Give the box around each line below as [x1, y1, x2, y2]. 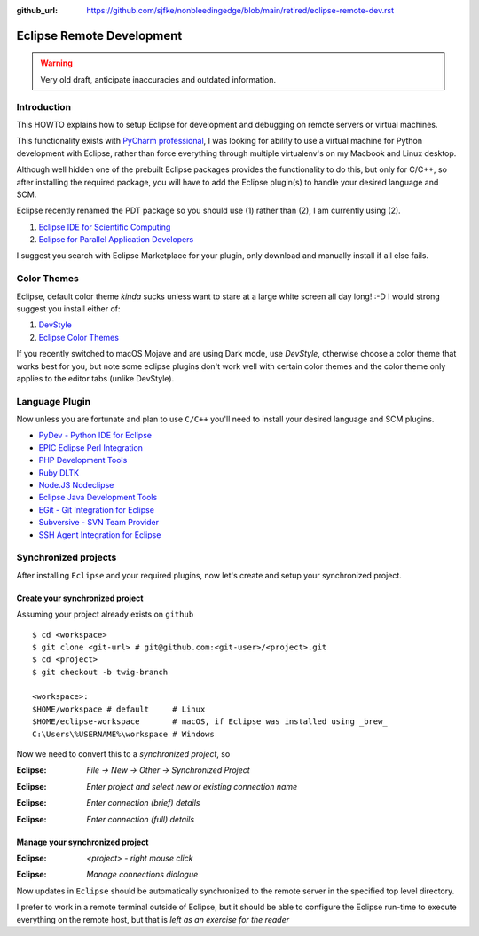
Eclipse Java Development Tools [38, 492, 158, 503]
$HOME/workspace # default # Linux [32, 704, 206, 714]
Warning [40, 58, 73, 68]
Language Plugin [16, 395, 91, 407]
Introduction [16, 100, 71, 113]
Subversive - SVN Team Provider [38, 517, 160, 528]
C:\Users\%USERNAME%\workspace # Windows [32, 728, 215, 739]
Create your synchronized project [16, 593, 144, 603]
